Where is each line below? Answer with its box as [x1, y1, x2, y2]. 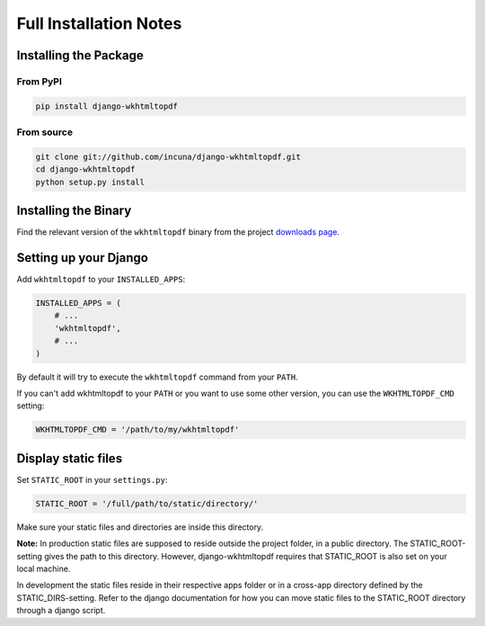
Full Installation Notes [16, 13, 182, 33]
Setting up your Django [16, 250, 148, 265]
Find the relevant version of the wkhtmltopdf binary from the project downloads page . [16, 227, 340, 237]
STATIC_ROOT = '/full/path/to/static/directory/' [35, 498, 259, 508]
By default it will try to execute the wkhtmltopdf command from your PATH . [16, 371, 298, 382]
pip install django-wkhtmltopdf [35, 101, 179, 112]
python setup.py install [35, 176, 145, 187]
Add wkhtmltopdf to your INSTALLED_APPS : [16, 274, 186, 285]
